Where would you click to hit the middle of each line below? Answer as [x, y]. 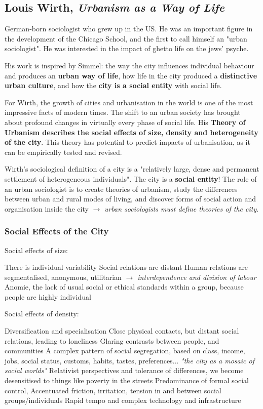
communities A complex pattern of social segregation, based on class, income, [125, 351]
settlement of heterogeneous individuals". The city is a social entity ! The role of [131, 178]
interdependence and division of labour [197, 277]
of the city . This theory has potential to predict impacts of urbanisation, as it [127, 142]
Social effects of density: [42, 314]
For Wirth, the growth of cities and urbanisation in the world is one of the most [129, 102]
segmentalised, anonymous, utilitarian [63, 277]
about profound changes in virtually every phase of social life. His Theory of [125, 122]
